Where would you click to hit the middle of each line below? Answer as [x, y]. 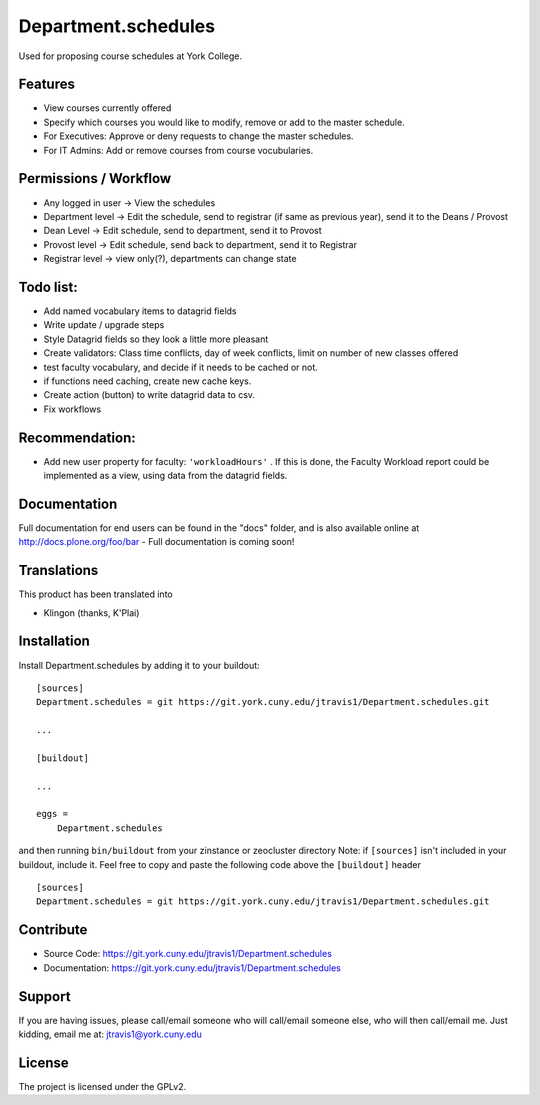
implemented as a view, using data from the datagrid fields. [165, 476]
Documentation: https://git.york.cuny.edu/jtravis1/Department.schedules [192, 967]
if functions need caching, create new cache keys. [147, 381]
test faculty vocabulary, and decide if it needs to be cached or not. [181, 367]
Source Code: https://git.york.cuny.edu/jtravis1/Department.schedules [187, 954]
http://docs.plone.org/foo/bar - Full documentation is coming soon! [156, 542]
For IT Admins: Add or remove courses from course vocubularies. [178, 150]
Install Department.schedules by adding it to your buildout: [139, 665]
